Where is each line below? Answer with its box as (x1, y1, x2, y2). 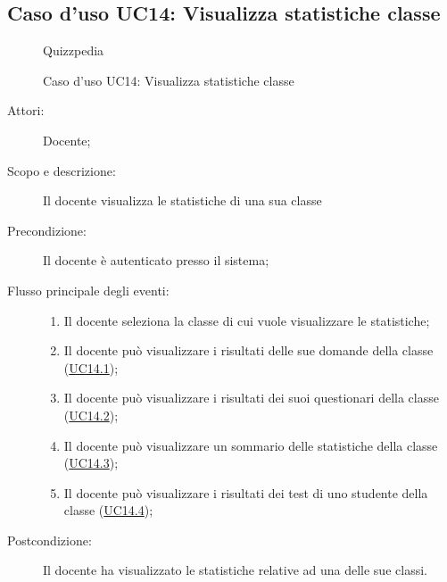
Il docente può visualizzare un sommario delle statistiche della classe (63, 436, 438, 454)
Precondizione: (7, 220, 87, 239)
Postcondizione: (7, 530, 92, 549)
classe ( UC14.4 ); (63, 501, 153, 520)
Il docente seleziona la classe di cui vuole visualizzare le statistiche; (63, 311, 430, 329)
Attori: (7, 101, 45, 120)
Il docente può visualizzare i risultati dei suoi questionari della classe (63, 388, 439, 407)
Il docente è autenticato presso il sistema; (43, 251, 269, 270)
